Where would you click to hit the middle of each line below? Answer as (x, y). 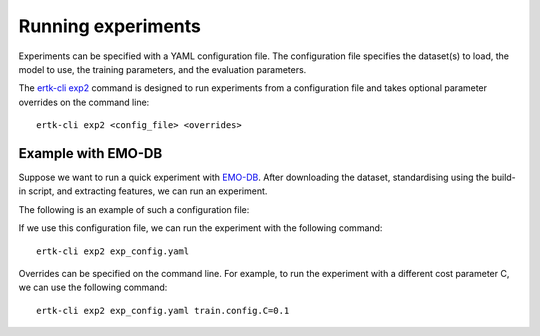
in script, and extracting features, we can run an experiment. (143, 191)
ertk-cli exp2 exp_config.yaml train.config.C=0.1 (163, 310)
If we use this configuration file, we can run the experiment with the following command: (200, 228)
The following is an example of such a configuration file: (134, 209)
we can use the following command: (93, 287)
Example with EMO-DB (90, 153)
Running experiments (110, 26)
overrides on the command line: (84, 102)
